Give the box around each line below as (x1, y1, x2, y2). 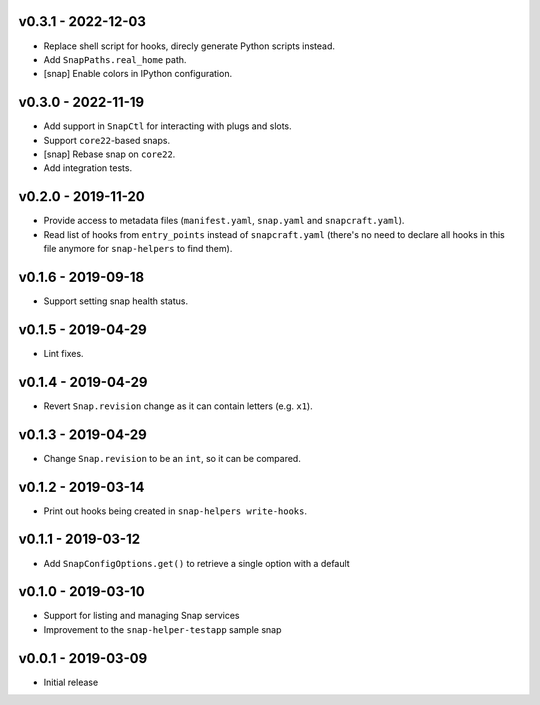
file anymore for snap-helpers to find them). (43, 243, 233, 255)
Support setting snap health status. (43, 295, 189, 307)
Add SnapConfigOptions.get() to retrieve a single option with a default (43, 557, 350, 569)
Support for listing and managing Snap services (43, 610, 240, 622)
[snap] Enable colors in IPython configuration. (43, 68, 233, 80)
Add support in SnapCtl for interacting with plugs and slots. (43, 120, 292, 132)
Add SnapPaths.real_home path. (43, 53, 187, 65)
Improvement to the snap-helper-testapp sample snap (43, 623, 282, 635)
